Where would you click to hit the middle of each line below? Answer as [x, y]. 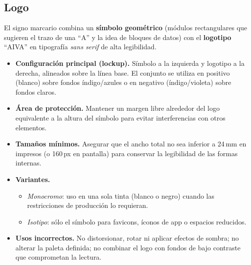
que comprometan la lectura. [58, 257]
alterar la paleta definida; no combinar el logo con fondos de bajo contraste [128, 247]
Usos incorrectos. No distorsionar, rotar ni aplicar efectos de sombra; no [127, 238]
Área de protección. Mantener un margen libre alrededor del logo [118, 108]
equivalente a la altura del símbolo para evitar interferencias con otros [120, 117]
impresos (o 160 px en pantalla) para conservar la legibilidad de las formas [126, 153]
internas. [28, 163]
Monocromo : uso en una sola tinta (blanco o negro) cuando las [121, 195]
